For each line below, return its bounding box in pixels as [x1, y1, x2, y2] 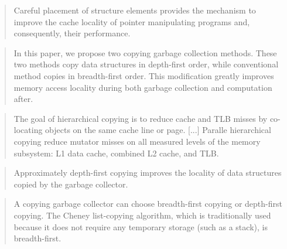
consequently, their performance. [13, 27, 131, 39]
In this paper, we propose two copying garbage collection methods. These [13, 46, 277, 59]
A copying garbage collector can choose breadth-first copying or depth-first [13, 197, 282, 210]
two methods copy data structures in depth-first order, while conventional [13, 58, 279, 70]
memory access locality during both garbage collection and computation [13, 81, 272, 93]
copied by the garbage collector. [13, 178, 128, 190]
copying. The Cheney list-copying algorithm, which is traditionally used [13, 209, 271, 221]
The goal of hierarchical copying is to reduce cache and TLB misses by [13, 112, 268, 124]
